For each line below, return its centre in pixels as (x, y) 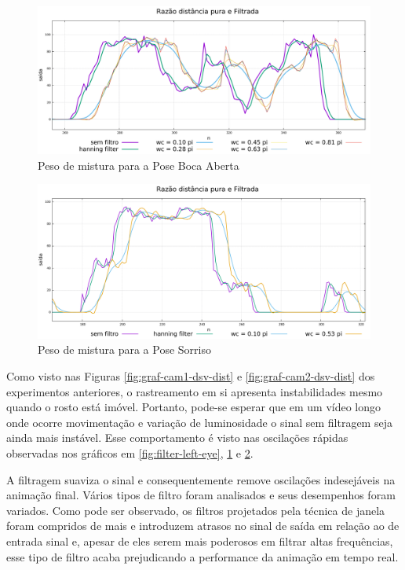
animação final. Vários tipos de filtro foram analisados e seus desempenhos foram (201, 495)
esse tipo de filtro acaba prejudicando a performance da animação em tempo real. (202, 556)
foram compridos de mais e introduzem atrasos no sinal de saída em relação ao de (203, 526)
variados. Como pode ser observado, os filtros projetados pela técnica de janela (196, 510)
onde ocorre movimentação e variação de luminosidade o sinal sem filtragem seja (199, 422)
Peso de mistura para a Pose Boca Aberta (139, 165)
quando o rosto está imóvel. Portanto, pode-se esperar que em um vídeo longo (194, 407)
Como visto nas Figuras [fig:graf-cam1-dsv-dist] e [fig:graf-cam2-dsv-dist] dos (191, 376)
